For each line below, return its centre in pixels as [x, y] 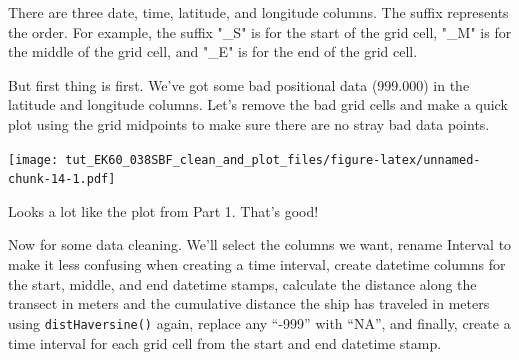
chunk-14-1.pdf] [62, 179]
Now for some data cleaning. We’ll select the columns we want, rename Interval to [260, 244]
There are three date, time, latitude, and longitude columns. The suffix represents [258, 12]
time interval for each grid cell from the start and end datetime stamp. [225, 342]
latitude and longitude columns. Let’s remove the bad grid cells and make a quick [258, 104]
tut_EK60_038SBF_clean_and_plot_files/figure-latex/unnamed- [273, 159]
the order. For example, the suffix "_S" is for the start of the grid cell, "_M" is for [260, 31]
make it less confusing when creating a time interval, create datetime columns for [257, 264]
